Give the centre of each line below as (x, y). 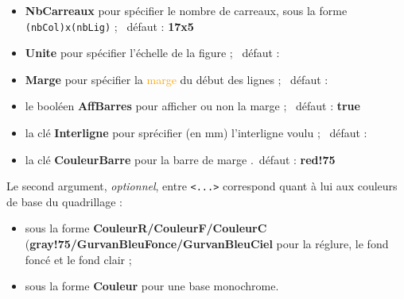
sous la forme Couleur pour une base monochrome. (152, 286)
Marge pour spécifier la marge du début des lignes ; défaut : (177, 79)
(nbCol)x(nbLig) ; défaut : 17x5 (109, 26)
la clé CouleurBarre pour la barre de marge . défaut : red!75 (180, 159)
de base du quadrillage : (64, 201)
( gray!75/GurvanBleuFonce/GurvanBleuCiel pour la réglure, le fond (207, 244)
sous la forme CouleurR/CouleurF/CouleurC (146, 228)
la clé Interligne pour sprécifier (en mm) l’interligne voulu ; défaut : (196, 133)
